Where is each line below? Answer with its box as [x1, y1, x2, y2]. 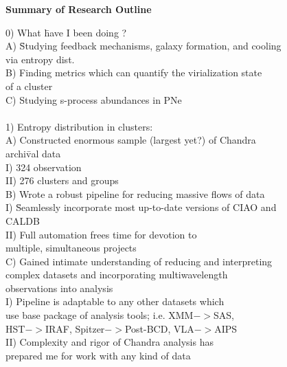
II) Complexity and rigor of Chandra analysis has [5, 335, 214, 349]
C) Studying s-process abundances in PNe [5, 92, 182, 107]
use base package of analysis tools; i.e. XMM [5, 308, 194, 322]
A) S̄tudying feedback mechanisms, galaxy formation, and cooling [5, 38, 282, 53]
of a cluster [5, 78, 53, 93]
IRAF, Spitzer [45, 321, 105, 335]
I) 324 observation [5, 159, 82, 174]
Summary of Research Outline [5, 2, 152, 16]
